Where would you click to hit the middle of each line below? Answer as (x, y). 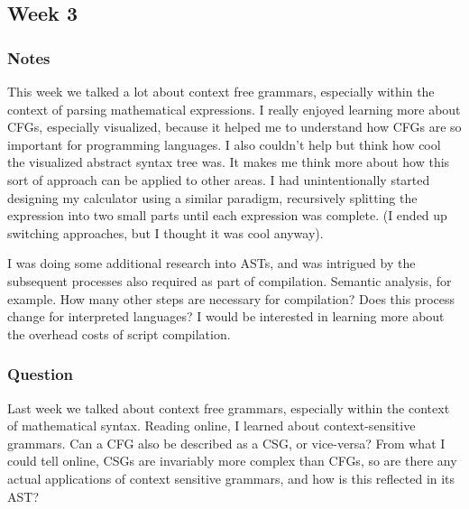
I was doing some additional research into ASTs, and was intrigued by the (212, 263)
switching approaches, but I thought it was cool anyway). (166, 232)
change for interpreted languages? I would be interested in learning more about (226, 316)
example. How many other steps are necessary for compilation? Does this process (231, 298)
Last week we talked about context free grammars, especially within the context (229, 407)
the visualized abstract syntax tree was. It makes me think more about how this (229, 162)
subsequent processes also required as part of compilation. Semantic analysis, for (230, 280)
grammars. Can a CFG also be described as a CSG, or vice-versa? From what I (226, 443)
